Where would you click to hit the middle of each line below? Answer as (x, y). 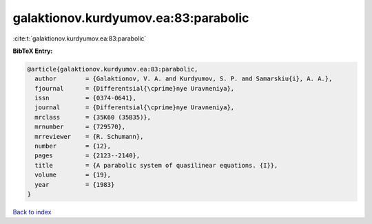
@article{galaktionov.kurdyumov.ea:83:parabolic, (113, 69)
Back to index (32, 212)
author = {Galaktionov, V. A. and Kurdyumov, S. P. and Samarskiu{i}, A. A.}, (184, 79)
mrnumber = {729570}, (80, 127)
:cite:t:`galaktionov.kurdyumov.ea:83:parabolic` (80, 38)
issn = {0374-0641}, (86, 98)
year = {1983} (75, 184)
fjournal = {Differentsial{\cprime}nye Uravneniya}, (135, 88)
